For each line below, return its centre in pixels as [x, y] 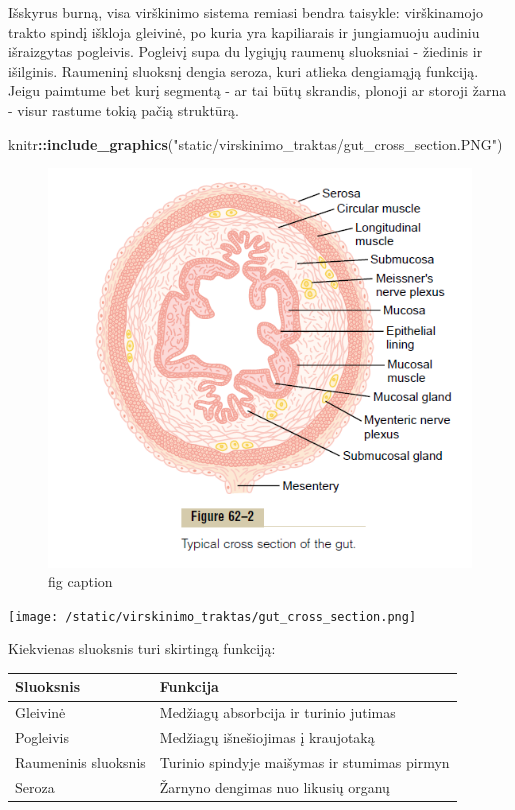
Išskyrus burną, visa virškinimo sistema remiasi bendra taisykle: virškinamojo [246, 12]
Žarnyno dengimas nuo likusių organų [274, 786]
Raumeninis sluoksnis [80, 762]
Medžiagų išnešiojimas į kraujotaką [267, 737]
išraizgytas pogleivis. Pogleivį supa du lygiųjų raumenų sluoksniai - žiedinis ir [245, 51]
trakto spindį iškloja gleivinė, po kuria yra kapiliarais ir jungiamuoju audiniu [244, 31]
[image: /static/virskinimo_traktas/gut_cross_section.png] [212, 616]
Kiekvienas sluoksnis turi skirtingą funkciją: [142, 648]
